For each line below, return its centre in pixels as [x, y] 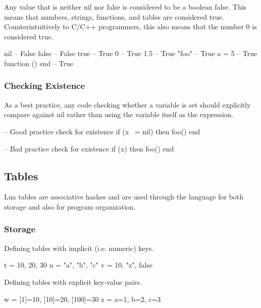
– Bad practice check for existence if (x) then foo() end [89, 148]
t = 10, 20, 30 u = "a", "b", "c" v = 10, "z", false [78, 265]
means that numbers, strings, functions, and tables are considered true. [114, 16]
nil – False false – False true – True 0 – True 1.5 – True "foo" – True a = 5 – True [131, 53]
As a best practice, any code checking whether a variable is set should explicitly [127, 104]
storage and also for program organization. [70, 206]
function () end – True [39, 63]
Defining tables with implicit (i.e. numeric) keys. [79, 248]
